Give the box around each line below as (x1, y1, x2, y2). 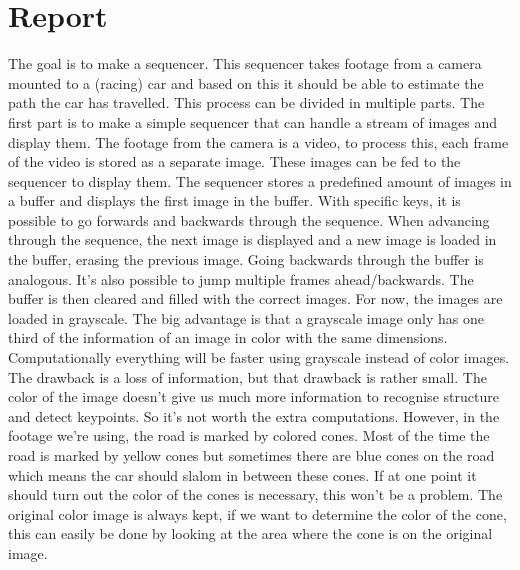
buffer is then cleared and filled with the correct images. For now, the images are (8, 288, 503, 309)
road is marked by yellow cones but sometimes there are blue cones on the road (8, 445, 495, 465)
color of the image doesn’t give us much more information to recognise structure (8, 386, 499, 407)
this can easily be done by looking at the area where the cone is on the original (8, 523, 493, 544)
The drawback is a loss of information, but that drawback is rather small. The (8, 366, 487, 387)
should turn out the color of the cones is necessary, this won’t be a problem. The (8, 484, 503, 505)
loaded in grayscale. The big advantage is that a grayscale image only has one (8, 307, 484, 328)
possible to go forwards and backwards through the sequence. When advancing (8, 209, 490, 230)
